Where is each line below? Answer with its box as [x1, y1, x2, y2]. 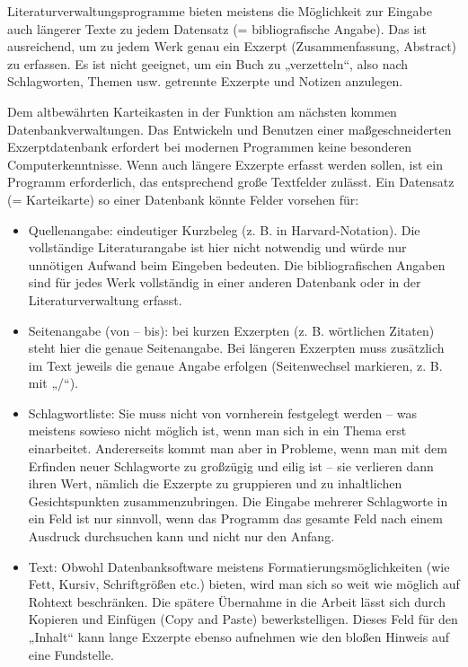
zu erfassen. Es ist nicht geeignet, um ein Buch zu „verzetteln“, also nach [7, 54, 409, 73]
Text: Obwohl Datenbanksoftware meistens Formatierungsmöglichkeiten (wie [28, 557, 450, 575]
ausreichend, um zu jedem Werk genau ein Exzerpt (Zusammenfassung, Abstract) [7, 37, 457, 56]
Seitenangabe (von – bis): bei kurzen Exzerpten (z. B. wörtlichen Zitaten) [28, 320, 435, 339]
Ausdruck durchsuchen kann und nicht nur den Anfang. [28, 527, 335, 546]
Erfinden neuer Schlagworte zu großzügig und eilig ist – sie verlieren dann [28, 456, 434, 475]
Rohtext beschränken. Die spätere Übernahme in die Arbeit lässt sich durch [28, 592, 446, 610]
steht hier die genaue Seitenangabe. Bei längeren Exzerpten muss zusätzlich [28, 338, 445, 357]
